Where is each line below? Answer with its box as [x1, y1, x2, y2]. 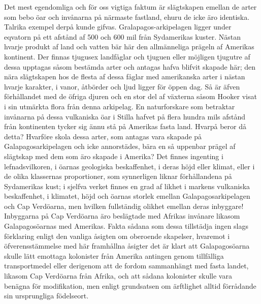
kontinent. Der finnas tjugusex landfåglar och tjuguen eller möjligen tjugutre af [4, 51, 250, 62]
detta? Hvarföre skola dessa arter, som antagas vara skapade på [4, 131, 202, 141]
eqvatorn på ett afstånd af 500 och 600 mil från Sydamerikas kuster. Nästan [4, 31, 241, 42]
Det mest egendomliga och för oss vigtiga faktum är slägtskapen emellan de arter [4, 2, 257, 12]
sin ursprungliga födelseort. [4, 290, 89, 301]
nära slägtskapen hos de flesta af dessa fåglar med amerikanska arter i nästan [4, 71, 245, 82]
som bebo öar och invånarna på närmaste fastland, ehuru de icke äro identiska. [4, 11, 250, 22]
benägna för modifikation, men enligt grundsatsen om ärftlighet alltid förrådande [4, 280, 256, 291]
